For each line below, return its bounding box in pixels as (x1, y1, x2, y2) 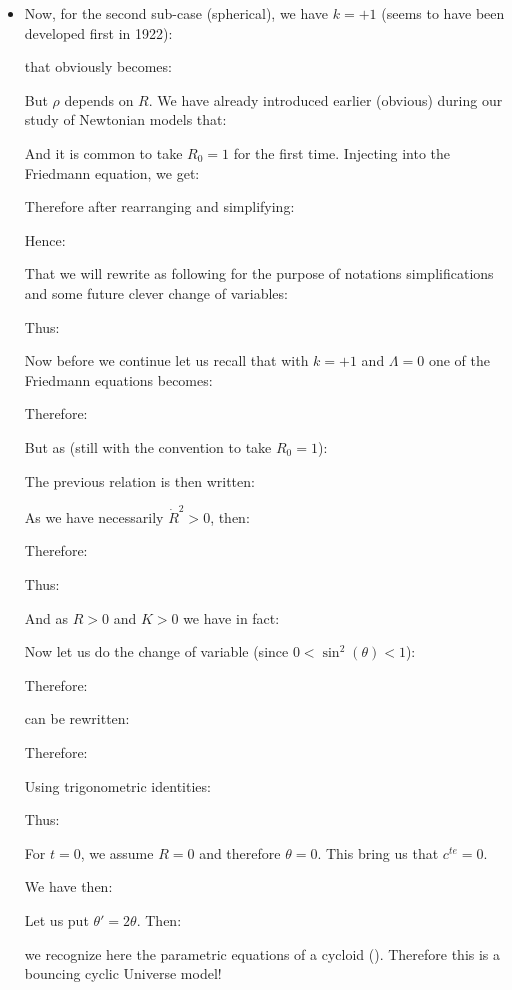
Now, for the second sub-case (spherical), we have (24, 3, 329, 23)
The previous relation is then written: (24, 470, 255, 491)
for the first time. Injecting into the (233, 142, 451, 163)
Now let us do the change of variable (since (24, 641, 289, 662)
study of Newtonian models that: (24, 109, 227, 130)
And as (24, 607, 69, 628)
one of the (428, 350, 490, 371)
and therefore (199, 842, 281, 863)
